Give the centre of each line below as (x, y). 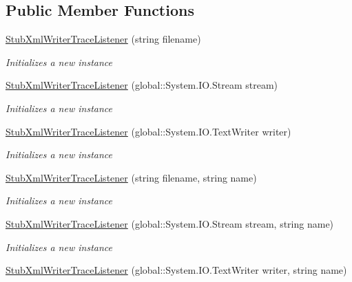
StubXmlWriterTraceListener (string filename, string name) (131, 177)
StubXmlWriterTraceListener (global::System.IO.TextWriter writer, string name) (176, 270)
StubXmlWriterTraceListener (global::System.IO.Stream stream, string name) (170, 223)
